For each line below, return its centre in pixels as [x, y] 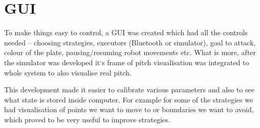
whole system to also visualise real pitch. [68, 72]
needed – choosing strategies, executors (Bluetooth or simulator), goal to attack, [130, 42]
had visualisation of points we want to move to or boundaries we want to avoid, [129, 109]
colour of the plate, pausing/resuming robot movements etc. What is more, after [130, 52]
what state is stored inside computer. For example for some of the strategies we [129, 99]
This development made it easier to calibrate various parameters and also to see [129, 89]
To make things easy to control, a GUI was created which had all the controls [126, 32]
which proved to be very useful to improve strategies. [87, 119]
